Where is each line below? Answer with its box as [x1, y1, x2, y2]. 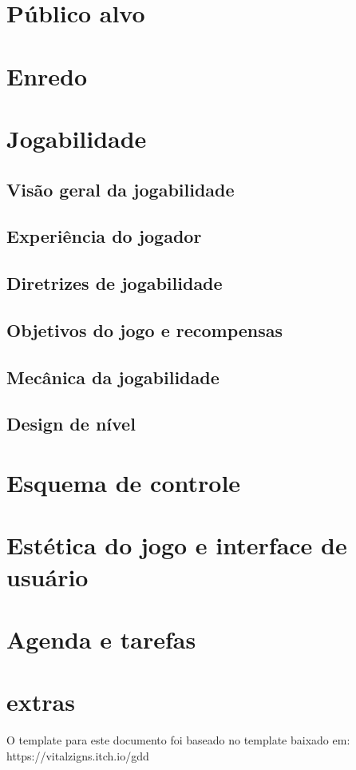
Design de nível [6, 411, 136, 436]
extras [6, 685, 75, 718]
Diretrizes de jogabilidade [6, 271, 223, 296]
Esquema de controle [6, 466, 241, 498]
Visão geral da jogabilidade [6, 177, 235, 201]
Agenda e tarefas [6, 622, 196, 655]
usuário [6, 560, 89, 593]
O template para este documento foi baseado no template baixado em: [6, 732, 350, 748]
